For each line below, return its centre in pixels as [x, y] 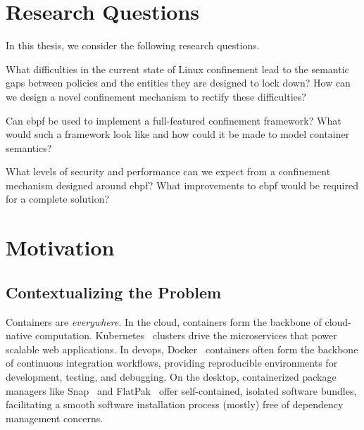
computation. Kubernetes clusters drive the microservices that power [186, 335]
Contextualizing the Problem [114, 292]
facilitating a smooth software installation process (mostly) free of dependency [175, 404]
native [19, 335]
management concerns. [55, 418]
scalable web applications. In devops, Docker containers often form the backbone [182, 349]
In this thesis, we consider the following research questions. [133, 45]
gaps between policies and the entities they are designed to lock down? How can [178, 83]
